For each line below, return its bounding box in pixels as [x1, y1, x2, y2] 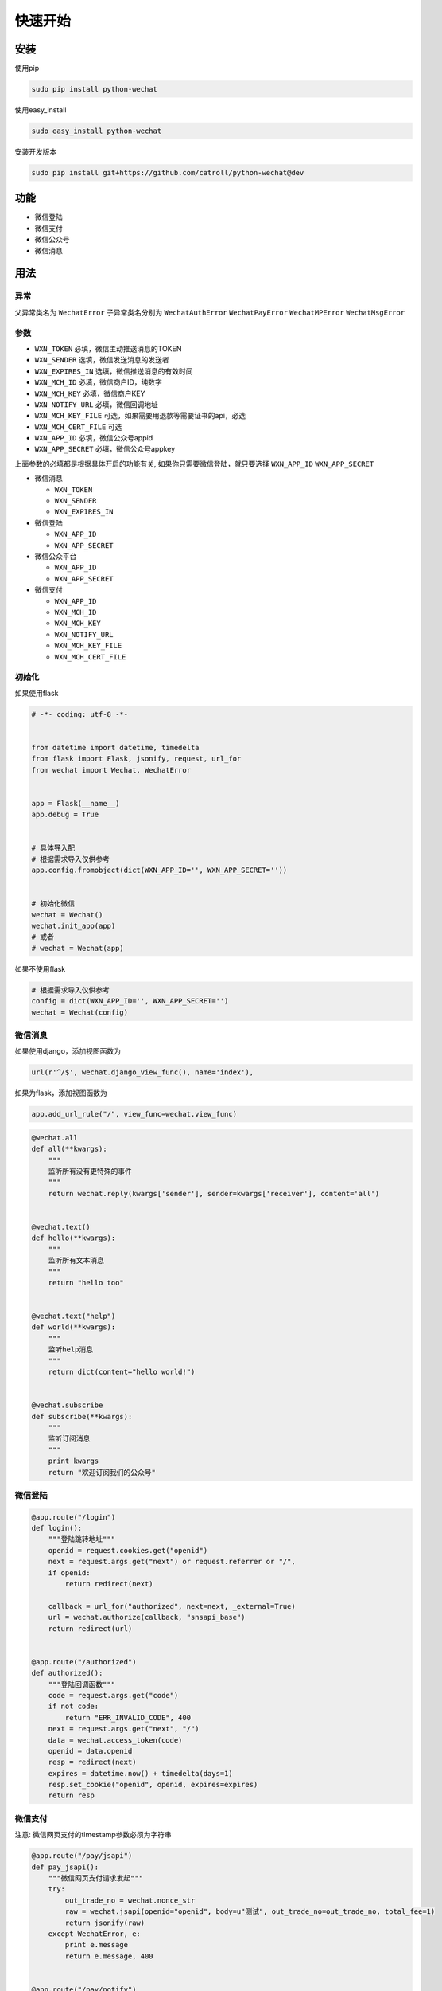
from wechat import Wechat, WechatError [31, 765, 191, 774]
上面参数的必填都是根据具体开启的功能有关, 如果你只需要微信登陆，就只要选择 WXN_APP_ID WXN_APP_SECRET [14, 459, 374, 468]
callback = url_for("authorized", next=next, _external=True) [48, 1602, 296, 1610]
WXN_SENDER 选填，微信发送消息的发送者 [34, 355, 170, 365]
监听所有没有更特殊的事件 [48, 1167, 133, 1176]
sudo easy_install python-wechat [31, 127, 162, 135]
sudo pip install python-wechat [31, 84, 158, 94]
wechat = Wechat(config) [31, 1007, 129, 1017]
